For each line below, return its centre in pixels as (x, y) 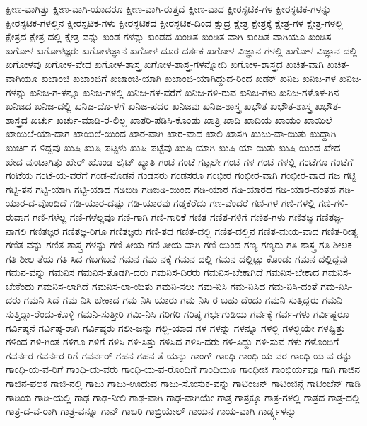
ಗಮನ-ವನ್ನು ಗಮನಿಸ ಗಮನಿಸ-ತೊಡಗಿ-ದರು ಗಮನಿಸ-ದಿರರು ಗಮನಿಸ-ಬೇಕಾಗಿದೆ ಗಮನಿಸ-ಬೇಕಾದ (163, 272)
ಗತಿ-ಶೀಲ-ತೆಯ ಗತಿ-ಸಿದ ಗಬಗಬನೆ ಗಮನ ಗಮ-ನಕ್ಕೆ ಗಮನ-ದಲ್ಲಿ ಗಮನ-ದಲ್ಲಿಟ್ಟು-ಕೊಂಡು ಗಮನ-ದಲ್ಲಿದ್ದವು (177, 258)
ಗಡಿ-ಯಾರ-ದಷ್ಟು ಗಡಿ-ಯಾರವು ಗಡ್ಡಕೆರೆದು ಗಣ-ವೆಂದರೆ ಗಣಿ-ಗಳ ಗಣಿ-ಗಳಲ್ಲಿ (192, 203)
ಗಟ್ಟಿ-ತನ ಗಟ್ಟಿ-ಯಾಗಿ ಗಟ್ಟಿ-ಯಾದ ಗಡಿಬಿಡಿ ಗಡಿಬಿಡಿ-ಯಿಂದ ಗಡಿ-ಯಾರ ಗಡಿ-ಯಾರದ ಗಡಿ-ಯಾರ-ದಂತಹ (171, 189)
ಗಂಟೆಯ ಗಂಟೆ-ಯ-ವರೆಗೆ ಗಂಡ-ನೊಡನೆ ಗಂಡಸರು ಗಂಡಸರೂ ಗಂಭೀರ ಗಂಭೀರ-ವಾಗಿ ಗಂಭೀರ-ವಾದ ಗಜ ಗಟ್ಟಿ (181, 175)
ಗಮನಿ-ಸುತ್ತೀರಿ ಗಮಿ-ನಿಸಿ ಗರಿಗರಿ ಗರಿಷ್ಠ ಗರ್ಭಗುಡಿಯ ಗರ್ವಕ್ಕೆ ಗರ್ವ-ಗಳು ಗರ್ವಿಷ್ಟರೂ (213, 314)
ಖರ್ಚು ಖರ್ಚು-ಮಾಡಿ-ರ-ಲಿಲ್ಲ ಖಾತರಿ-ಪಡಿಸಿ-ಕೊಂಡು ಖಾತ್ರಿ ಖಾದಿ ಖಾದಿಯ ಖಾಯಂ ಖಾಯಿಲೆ (181, 119)
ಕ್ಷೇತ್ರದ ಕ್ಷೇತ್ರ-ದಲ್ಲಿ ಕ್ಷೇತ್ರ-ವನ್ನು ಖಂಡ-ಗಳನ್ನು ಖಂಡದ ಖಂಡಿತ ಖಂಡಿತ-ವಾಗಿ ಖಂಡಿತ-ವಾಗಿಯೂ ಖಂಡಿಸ (169, 36)
